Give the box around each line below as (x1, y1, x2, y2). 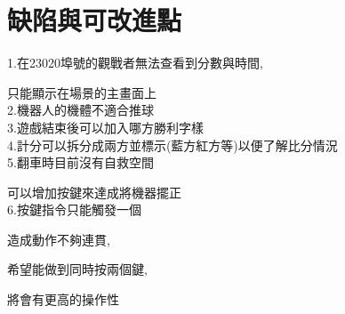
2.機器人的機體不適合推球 (7, 101, 154, 119)
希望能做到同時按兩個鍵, (7, 260, 148, 278)
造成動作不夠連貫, (7, 229, 110, 248)
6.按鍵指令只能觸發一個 (7, 200, 141, 219)
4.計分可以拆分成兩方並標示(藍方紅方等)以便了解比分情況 (7, 135, 338, 154)
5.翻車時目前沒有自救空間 (7, 153, 154, 172)
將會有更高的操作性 (7, 290, 119, 309)
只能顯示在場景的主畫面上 (7, 83, 156, 101)
